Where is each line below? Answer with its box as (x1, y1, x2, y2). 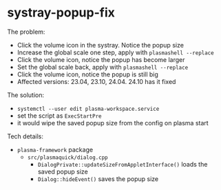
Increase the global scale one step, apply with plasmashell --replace (17, 48, 215, 56)
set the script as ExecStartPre (17, 112, 102, 120)
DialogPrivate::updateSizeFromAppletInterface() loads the (37, 160, 208, 168)
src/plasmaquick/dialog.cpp (27, 154, 108, 161)
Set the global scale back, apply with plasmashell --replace (17, 63, 189, 71)
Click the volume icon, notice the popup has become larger (17, 55, 185, 63)
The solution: (7, 91, 45, 99)
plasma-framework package (17, 145, 94, 154)
